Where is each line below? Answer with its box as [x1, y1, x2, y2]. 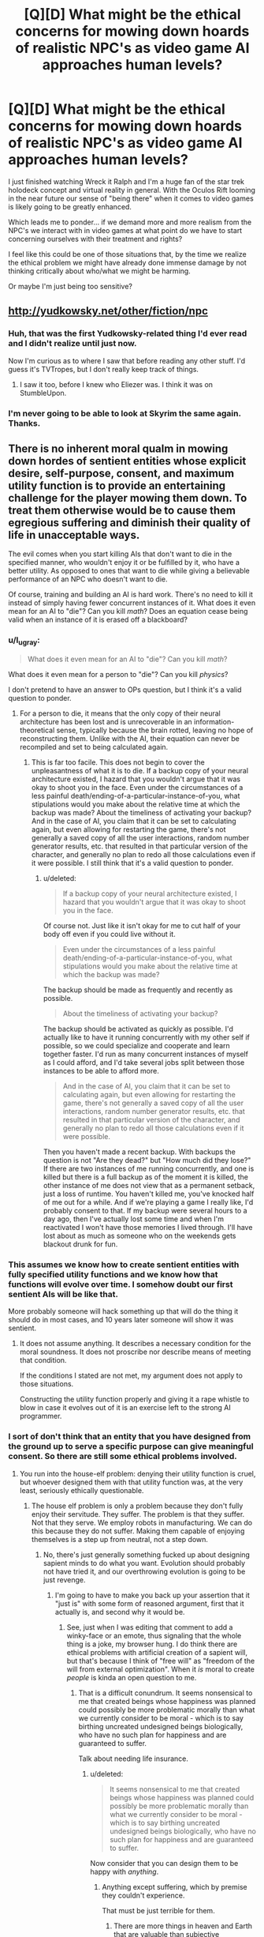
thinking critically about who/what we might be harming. [8, 266, 191, 276]
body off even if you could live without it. [43, 929, 176, 938]
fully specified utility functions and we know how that [8, 1269, 218, 1280]
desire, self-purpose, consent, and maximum [8, 466, 235, 480]
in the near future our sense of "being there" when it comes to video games [8, 194, 254, 203]
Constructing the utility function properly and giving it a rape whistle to [19, 1394, 250, 1404]
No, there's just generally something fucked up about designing [43, 1550, 251, 1559]
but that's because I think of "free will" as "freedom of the [66, 1656, 255, 1665]
